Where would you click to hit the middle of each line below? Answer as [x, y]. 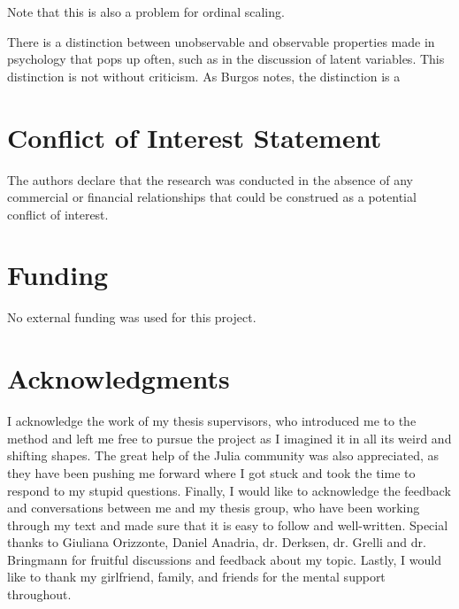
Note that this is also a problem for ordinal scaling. [146, 12]
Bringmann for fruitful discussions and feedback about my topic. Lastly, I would [224, 559]
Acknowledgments [119, 378]
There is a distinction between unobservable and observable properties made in [221, 41]
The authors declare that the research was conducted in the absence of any [210, 179]
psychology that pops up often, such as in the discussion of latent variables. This [226, 59]
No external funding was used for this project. [132, 317]
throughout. [39, 594]
